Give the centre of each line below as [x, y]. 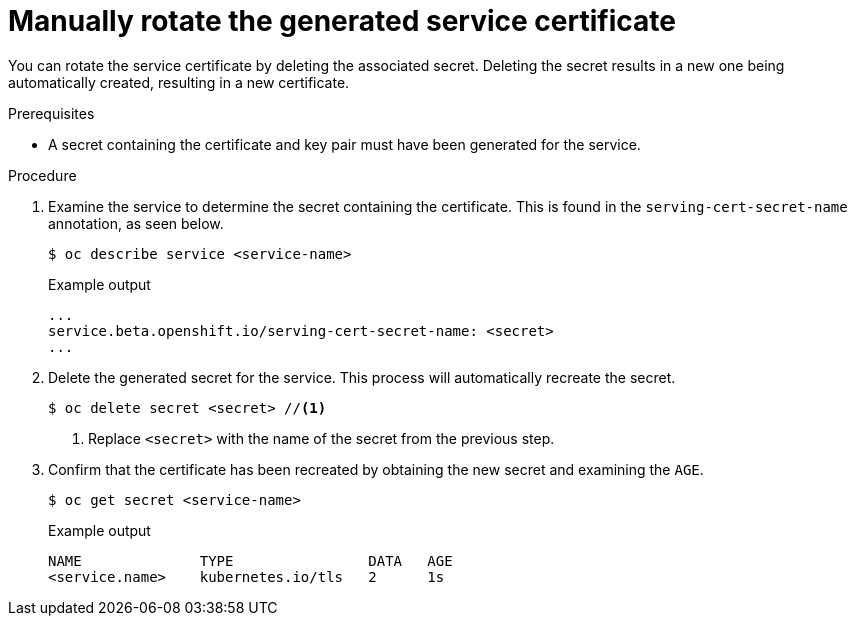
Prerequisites [51, 113]
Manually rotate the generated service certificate [342, 21]
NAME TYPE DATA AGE [250, 560]
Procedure [42, 175]
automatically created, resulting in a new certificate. [179, 82]
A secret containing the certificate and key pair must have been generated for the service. [344, 144]
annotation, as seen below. [136, 223]
